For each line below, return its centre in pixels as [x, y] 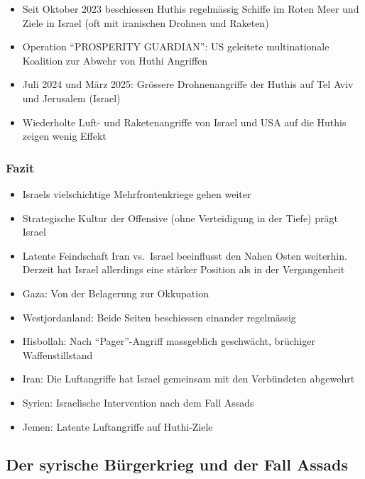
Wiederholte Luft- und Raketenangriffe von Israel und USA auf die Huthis [184, 122]
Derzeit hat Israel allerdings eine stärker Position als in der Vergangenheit [184, 269]
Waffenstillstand [58, 354]
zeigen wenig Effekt [64, 136]
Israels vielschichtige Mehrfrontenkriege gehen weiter [137, 193]
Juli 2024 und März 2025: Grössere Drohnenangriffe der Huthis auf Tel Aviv [188, 84]
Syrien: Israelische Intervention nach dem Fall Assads [138, 402]
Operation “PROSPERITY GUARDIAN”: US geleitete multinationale [176, 46]
